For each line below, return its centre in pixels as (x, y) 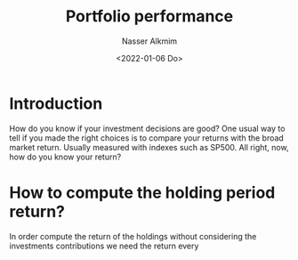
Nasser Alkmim (149, 41)
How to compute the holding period (142, 192)
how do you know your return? (65, 157)
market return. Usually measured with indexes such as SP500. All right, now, (149, 147)
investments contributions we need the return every (104, 246)
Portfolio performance (149, 16)
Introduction (56, 103)
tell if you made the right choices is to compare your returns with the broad (147, 138)
